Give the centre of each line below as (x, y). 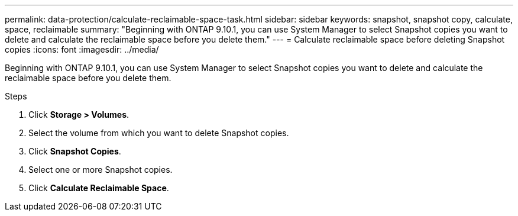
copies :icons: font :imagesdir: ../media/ (82, 49)
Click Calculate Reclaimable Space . (99, 188)
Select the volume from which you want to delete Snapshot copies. (159, 133)
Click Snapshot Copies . (75, 151)
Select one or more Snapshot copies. (101, 170)
